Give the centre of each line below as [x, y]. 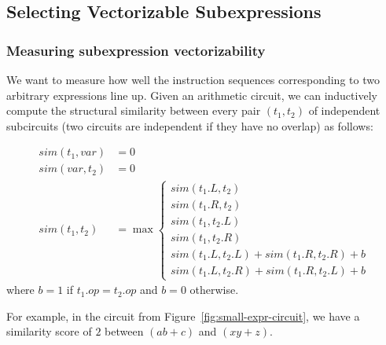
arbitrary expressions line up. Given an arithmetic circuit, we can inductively [192, 95]
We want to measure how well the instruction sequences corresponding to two [193, 79]
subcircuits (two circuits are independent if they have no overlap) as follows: [190, 125]
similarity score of [49, 331]
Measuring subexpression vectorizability [136, 50]
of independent [344, 110]
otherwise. [214, 290]
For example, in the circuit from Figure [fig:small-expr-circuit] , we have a [183, 316]
